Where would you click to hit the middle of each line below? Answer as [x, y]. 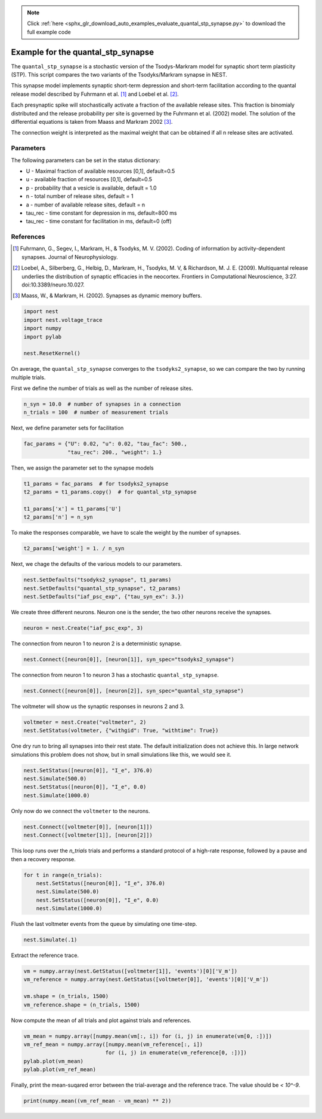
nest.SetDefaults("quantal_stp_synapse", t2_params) [102, 588]
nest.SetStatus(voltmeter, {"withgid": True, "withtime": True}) [121, 731]
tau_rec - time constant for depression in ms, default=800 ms [101, 213]
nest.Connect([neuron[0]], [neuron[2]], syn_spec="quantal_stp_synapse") [134, 690]
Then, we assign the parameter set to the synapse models [83, 468]
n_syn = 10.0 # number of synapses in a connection [102, 404]
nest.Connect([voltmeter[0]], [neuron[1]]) [88, 827]
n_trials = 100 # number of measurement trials [96, 412]
